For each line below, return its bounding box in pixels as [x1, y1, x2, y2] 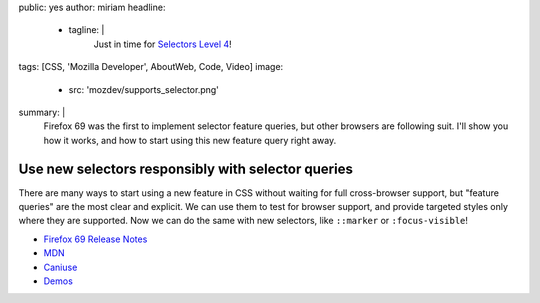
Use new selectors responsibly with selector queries [18, 160, 354, 177]
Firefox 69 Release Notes [43, 233, 148, 245]
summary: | [18, 106, 66, 118]
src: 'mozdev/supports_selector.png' [68, 83, 220, 95]
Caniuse [43, 261, 78, 273]
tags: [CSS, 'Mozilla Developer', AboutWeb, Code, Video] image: [18, 61, 284, 73]
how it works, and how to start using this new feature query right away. [43, 134, 337, 146]
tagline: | [68, 24, 105, 36]
